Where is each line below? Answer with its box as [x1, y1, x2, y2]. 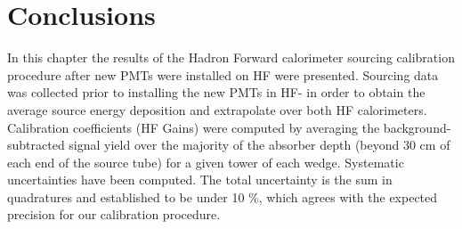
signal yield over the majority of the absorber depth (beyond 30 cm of [69, 135, 450, 154]
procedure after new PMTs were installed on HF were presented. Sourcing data [7, 65, 439, 84]
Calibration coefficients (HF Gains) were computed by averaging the [7, 118, 380, 136]
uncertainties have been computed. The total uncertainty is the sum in [7, 170, 393, 189]
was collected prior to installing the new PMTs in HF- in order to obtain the [7, 83, 426, 102]
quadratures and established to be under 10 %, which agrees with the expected [7, 187, 438, 206]
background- [383, 118, 451, 136]
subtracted [7, 135, 65, 154]
